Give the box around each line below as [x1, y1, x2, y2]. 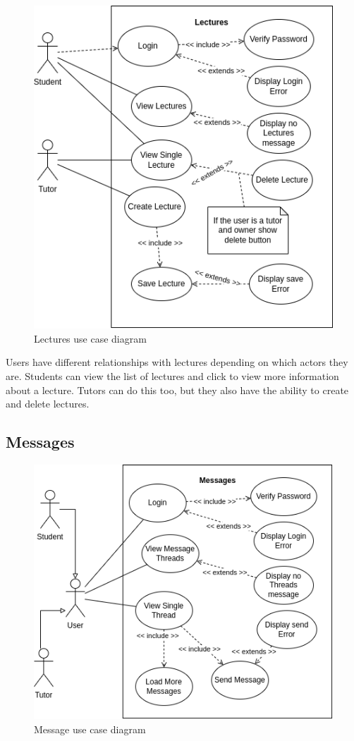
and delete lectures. [6, 396, 90, 411]
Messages [6, 431, 75, 453]
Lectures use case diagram [34, 331, 147, 345]
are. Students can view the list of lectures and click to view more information [6, 369, 339, 383]
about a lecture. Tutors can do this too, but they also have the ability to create [6, 382, 349, 397]
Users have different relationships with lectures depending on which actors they [6, 355, 348, 369]
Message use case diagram [34, 721, 146, 736]
